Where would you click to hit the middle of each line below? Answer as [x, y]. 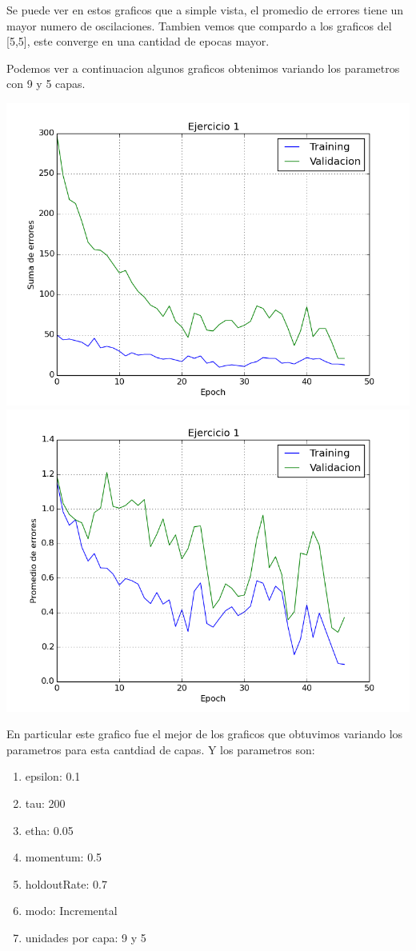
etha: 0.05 [49, 830]
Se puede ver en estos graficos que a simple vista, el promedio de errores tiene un [205, 10]
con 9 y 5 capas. [46, 84]
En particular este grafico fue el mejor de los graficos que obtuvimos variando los [205, 734]
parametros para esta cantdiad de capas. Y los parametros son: [161, 749]
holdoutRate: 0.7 [66, 883]
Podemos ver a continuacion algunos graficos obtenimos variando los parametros [203, 68]
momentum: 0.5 [64, 857]
